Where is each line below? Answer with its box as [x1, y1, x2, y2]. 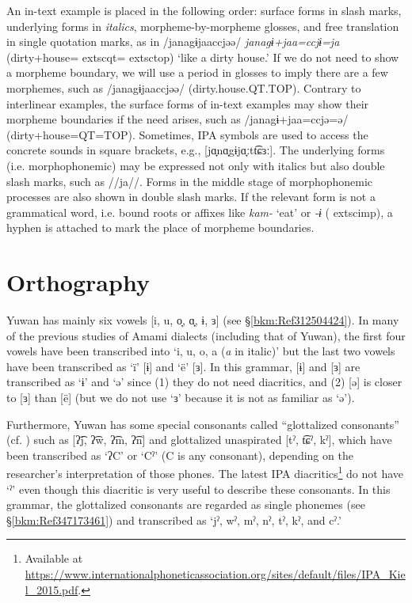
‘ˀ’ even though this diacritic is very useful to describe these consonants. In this [6, 480, 391, 497]
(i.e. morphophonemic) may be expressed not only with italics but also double [6, 157, 385, 173]
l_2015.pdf [25, 581, 78, 597]
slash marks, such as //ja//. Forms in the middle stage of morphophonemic [6, 173, 373, 189]
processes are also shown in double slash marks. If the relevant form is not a [6, 188, 376, 205]
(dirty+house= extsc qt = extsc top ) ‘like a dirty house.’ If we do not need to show [6, 48, 399, 65]
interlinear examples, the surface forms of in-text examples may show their [6, 95, 369, 112]
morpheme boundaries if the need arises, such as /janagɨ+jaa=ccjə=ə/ [6, 111, 349, 127]
